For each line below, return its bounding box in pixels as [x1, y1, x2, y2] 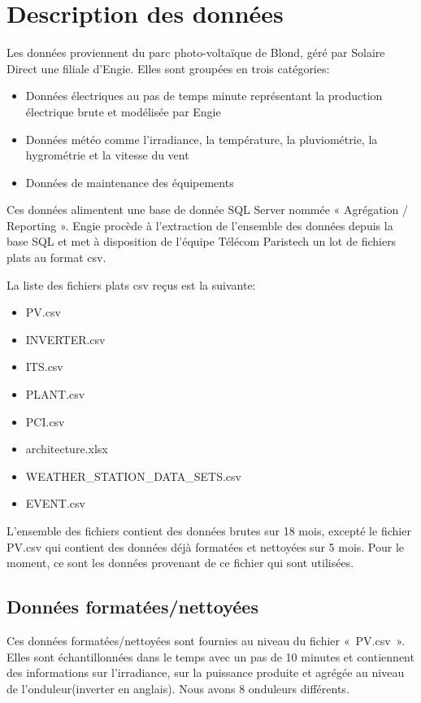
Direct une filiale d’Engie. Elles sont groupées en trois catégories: [7, 59, 330, 76]
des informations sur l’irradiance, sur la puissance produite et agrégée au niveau [7, 664, 405, 681]
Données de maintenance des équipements [25, 173, 234, 190]
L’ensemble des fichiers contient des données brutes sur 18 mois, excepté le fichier [7, 522, 411, 539]
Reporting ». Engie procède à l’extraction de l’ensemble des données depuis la [7, 216, 393, 234]
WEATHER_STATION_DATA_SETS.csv [25, 467, 241, 484]
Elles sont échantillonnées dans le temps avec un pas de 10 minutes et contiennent [7, 648, 414, 665]
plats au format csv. [7, 249, 106, 266]
